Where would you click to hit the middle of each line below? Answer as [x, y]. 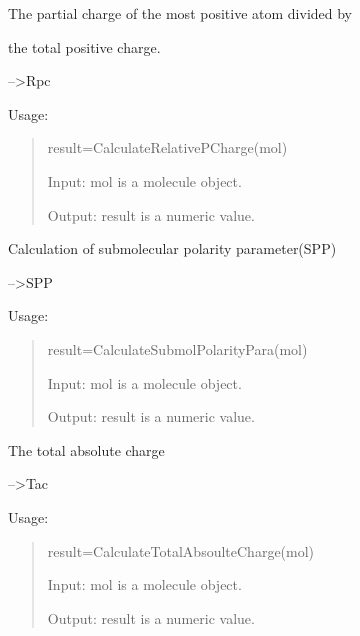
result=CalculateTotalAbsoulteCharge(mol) [181, 550]
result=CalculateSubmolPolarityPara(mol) [177, 348]
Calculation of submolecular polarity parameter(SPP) [172, 248]
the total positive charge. [84, 46]
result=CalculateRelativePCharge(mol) [167, 147]
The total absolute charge [86, 449]
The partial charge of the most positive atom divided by [180, 13]
